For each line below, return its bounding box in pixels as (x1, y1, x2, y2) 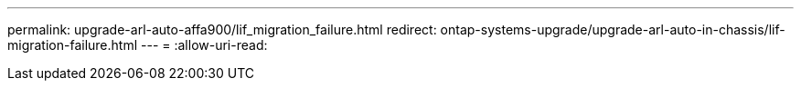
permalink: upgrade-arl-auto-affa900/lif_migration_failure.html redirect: (7, 22, 437, 37)
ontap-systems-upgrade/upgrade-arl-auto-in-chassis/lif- (440, 22, 785, 37)
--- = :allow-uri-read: (141, 37, 268, 53)
